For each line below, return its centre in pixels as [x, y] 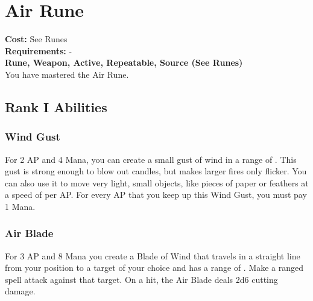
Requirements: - [39, 50]
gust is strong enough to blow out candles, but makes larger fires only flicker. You [156, 171]
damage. [20, 291]
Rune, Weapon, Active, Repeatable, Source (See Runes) [124, 62]
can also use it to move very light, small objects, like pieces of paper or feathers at [157, 182]
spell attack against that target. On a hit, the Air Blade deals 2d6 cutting [141, 279]
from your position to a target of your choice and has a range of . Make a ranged [154, 268]
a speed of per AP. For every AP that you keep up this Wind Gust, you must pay [156, 195]
